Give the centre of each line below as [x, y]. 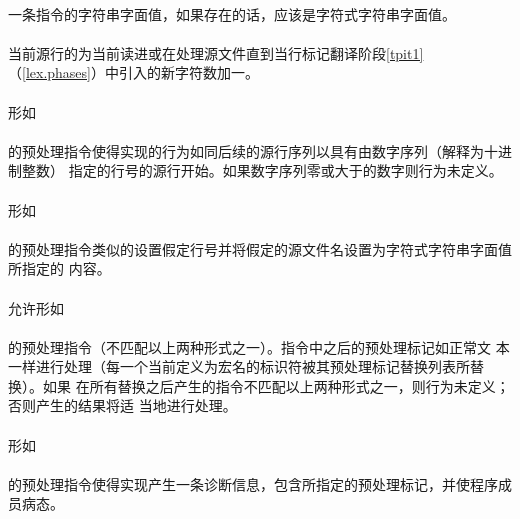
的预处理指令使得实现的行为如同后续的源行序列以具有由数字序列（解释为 [246, 150]
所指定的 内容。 [59, 268]
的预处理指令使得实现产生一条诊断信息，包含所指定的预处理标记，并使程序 [253, 483]
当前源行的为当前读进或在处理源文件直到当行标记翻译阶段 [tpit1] [216, 52]
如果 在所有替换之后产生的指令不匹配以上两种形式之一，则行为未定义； [276, 385]
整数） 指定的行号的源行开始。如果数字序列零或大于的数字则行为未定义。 [262, 170]
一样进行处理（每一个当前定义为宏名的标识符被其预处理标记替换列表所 [239, 366]
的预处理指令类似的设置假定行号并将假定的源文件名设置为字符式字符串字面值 [260, 248]
